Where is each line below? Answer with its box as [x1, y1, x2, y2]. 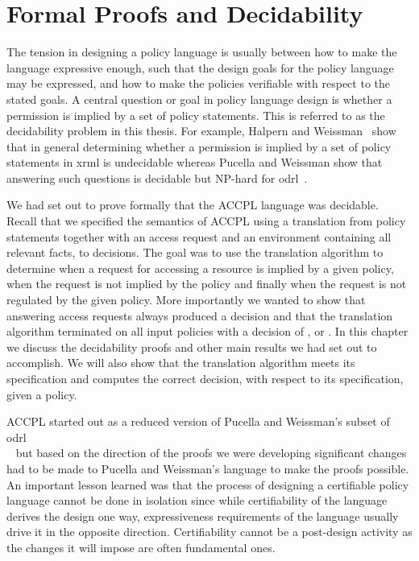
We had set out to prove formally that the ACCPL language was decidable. [6, 196, 379, 213]
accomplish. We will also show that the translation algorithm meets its [6, 354, 355, 371]
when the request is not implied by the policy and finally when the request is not [6, 275, 407, 292]
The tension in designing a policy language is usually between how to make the [6, 43, 397, 60]
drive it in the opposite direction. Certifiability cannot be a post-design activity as [6, 523, 413, 540]
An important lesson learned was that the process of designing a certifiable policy [6, 476, 409, 493]
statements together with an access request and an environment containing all [6, 228, 392, 245]
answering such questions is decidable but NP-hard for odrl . [6, 169, 308, 186]
